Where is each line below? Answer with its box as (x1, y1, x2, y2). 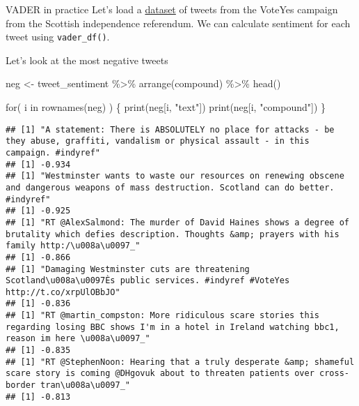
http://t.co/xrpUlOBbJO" (6, 287, 120, 297)
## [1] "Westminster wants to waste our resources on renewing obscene (6, 171, 344, 181)
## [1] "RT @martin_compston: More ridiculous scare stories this (6, 310, 320, 321)
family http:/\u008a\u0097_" (6, 241, 141, 251)
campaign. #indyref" (6, 147, 101, 158)
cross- (319, 368, 349, 379)
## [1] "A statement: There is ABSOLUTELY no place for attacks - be (6, 124, 335, 135)
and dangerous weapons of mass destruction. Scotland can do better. (6, 182, 335, 193)
